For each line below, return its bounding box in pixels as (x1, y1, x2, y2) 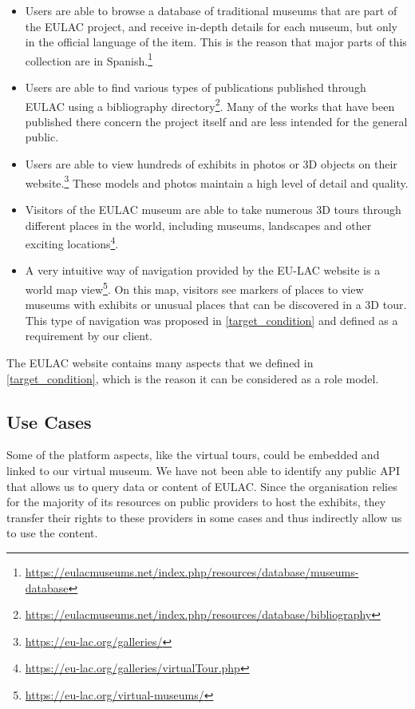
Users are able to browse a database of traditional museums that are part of (25, 2, 397, 18)
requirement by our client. (25, 327, 152, 344)
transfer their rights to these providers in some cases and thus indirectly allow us (6, 509, 402, 525)
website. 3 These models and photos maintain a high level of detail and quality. (25, 172, 409, 191)
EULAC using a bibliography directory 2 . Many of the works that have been (25, 95, 395, 114)
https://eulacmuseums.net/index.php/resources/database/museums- (25, 563, 359, 580)
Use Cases (6, 409, 92, 434)
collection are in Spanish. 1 (25, 50, 152, 69)
